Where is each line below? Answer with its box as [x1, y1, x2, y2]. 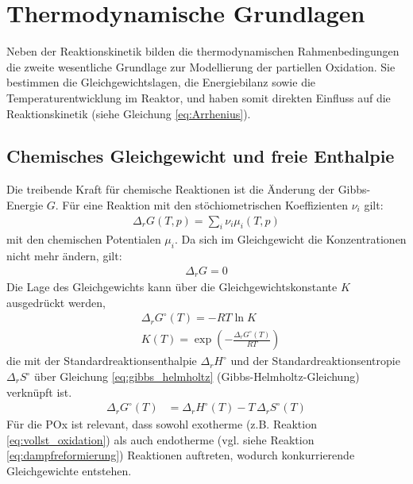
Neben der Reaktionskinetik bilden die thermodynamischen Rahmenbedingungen [6, 43, 399, 60]
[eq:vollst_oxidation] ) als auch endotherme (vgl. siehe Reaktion [6, 431, 315, 448]
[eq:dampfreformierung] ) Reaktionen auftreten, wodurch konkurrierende [6, 447, 355, 463]
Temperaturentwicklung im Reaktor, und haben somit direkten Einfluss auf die [6, 89, 391, 106]
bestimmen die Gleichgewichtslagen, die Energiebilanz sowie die [6, 74, 316, 90]
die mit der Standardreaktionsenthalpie [6, 352, 197, 369]
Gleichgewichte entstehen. [6, 463, 132, 479]
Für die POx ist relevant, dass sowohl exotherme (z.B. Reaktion [6, 416, 317, 432]
